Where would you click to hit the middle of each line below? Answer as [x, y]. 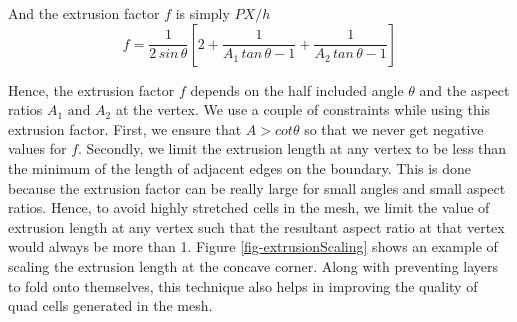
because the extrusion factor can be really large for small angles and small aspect [257, 187]
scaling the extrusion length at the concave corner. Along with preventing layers [253, 265]
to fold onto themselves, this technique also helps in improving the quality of [243, 285]
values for [37, 148]
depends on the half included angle [297, 89]
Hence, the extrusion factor [91, 89]
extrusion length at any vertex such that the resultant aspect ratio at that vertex [256, 226]
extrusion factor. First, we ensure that [125, 128]
